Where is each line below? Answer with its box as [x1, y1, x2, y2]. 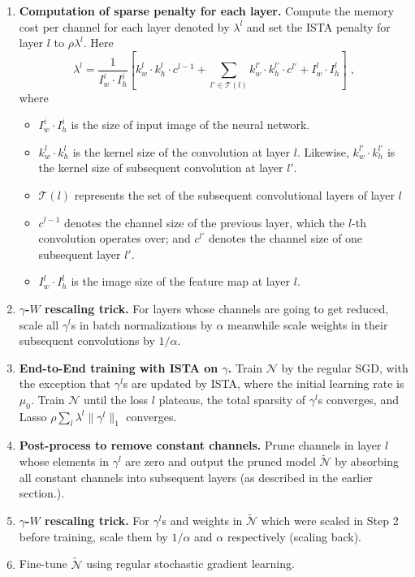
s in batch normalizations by [71, 316, 213, 333]
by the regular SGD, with [281, 359, 409, 376]
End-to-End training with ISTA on [19, 359, 218, 376]
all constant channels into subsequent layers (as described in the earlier [19, 468, 373, 485]
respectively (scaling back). [227, 527, 361, 545]
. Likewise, [296, 143, 349, 160]
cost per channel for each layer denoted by [19, 18, 230, 35]
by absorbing [335, 453, 400, 470]
